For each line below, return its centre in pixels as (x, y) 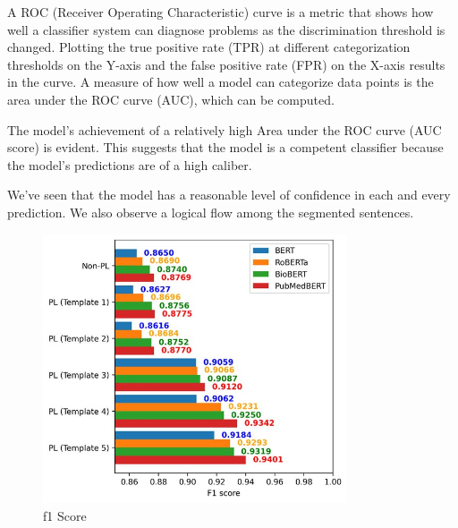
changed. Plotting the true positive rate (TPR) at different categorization (209, 47)
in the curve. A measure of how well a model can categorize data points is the (221, 82)
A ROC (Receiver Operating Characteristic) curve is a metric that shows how (221, 12)
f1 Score (65, 515)
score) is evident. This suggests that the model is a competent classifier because (225, 147)
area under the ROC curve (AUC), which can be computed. (171, 99)
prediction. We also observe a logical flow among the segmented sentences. (211, 212)
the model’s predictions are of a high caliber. (130, 164)
